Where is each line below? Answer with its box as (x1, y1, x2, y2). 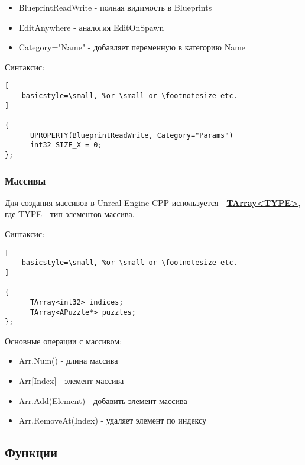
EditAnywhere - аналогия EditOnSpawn (18, 21, 164, 33)
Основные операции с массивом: (5, 334, 122, 347)
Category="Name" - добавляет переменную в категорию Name (18, 41, 246, 53)
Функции (5, 443, 58, 461)
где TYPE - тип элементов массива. (5, 208, 135, 220)
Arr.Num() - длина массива (18, 354, 118, 367)
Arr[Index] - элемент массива (18, 374, 124, 387)
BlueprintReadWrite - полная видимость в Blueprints (18, 1, 212, 13)
